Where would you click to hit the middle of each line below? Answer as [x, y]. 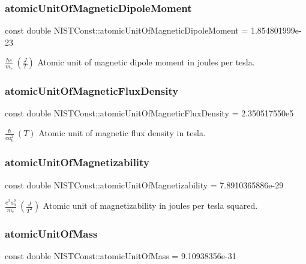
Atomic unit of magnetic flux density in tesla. [122, 133]
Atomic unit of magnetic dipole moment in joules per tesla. [146, 62]
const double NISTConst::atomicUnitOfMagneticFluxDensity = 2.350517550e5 [149, 112]
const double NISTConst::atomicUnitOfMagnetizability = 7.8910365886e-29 [144, 184]
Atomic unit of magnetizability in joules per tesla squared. [150, 205]
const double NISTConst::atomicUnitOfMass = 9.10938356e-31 [121, 256]
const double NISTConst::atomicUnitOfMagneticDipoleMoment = [127, 30]
